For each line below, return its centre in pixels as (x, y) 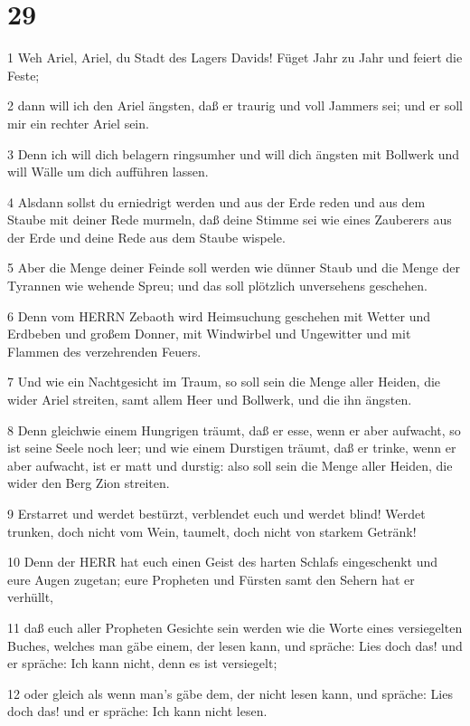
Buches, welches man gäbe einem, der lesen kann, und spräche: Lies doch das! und (235, 645)
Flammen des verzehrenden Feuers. (104, 351)
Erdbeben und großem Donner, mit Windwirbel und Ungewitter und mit (209, 334)
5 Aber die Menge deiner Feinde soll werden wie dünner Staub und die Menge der (234, 267)
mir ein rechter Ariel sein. (78, 123)
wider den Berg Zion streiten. (89, 483)
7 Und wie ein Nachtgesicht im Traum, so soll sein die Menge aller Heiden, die (224, 382)
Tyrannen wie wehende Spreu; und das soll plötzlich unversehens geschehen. (217, 286)
